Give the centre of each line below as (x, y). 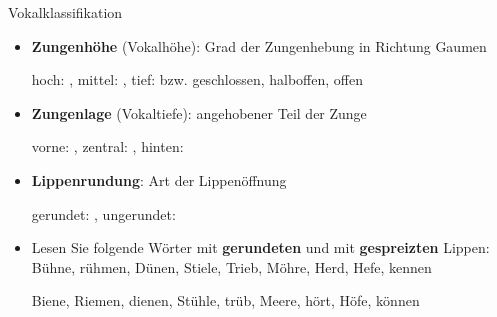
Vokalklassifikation (65, 12)
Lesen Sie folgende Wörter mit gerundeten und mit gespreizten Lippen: (260, 247)
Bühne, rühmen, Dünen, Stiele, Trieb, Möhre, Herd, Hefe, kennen (231, 266)
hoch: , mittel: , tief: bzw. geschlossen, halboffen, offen (197, 79)
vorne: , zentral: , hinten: (107, 146)
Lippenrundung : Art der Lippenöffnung (159, 179)
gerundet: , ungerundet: (103, 213)
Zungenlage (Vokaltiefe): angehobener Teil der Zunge (199, 112)
